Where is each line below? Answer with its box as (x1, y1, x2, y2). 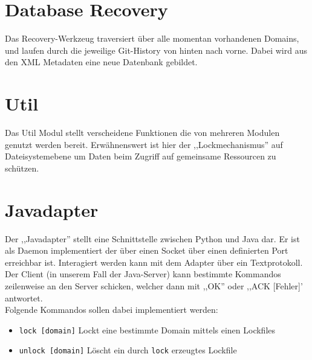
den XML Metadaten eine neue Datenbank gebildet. (5, 56, 198, 68)
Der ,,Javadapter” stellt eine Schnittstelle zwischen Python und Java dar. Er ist (5, 232, 300, 245)
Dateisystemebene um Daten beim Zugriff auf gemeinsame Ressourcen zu (5, 150, 276, 162)
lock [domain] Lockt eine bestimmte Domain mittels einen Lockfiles (19, 323, 276, 336)
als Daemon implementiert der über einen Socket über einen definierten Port (5, 244, 288, 257)
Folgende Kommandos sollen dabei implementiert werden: (5, 303, 218, 316)
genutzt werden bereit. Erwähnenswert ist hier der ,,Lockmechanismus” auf (5, 138, 283, 150)
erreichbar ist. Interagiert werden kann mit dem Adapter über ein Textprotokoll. (5, 256, 303, 268)
